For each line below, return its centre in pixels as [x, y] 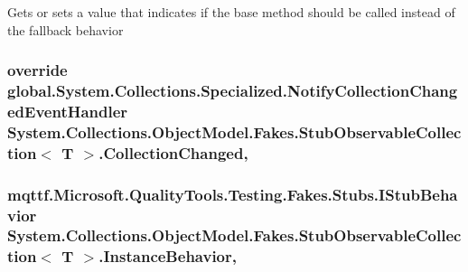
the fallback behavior [66, 29]
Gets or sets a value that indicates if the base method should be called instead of [231, 12]
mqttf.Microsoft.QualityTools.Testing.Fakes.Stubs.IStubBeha [233, 194]
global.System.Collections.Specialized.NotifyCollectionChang [233, 91]
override [37, 70]
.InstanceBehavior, [168, 256]
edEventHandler [68, 111]
